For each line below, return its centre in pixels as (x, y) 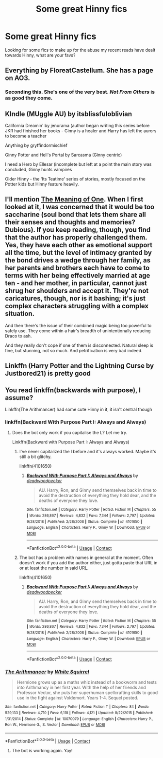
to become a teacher (26, 136)
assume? (19, 398)
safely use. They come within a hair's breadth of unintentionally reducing (78, 331)
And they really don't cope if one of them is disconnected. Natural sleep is (79, 345)
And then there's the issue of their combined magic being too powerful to (78, 325)
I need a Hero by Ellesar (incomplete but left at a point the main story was (78, 164)
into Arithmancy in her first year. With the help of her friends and (81, 688)
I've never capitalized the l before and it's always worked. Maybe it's (88, 452)
